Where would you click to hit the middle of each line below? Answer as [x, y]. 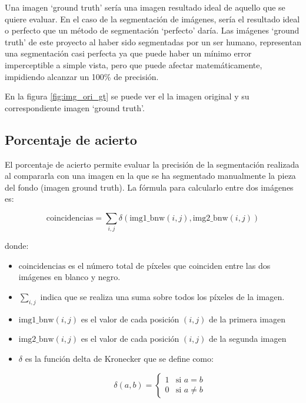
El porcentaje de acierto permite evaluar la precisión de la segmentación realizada [152, 164]
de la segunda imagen [247, 339]
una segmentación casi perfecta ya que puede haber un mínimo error [128, 53]
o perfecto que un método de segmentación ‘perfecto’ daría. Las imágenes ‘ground [152, 30]
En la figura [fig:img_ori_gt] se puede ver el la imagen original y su [127, 96]
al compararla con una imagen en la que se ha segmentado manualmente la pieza [150, 176]
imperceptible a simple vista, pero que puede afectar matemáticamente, [134, 64]
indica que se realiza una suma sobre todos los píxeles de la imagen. [162, 297]
